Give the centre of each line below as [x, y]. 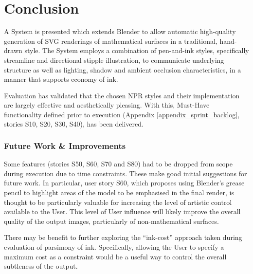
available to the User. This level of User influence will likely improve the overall [122, 211]
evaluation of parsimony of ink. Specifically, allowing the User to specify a [114, 247]
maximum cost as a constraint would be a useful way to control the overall [115, 256]
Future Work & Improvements [65, 145]
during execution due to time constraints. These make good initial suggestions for [126, 173]
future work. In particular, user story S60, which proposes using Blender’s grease [124, 183]
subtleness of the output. [41, 266]
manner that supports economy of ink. [61, 79]
